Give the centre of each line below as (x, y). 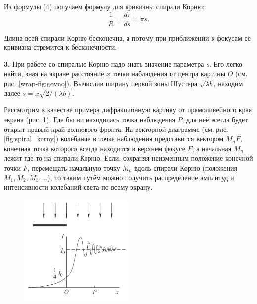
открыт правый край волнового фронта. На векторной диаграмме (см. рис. (116, 129)
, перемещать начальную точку (74, 167)
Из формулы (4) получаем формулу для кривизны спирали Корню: (104, 6)
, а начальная (212, 148)
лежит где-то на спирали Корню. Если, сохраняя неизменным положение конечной (128, 158)
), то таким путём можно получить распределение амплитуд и (141, 177)
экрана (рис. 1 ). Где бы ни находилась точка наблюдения (90, 119)
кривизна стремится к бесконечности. (61, 47)
